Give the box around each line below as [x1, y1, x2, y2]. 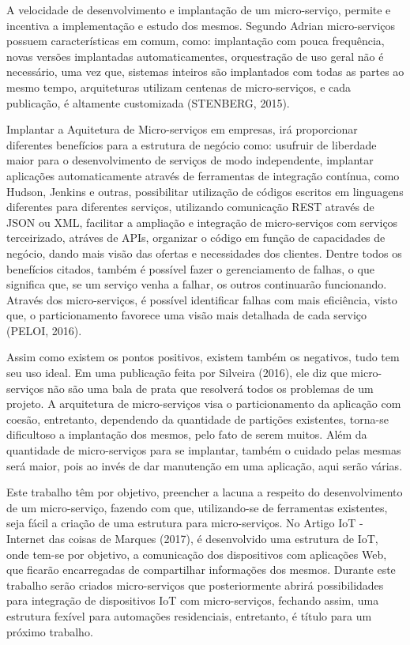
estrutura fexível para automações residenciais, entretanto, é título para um [6, 607, 372, 624]
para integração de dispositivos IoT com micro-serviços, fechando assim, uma [6, 592, 379, 609]
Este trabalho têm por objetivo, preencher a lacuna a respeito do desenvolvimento [6, 484, 403, 500]
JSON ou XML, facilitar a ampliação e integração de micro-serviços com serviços [6, 213, 398, 230]
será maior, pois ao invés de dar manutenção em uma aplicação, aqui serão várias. [6, 457, 403, 473]
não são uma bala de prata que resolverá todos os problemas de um [47, 379, 374, 396]
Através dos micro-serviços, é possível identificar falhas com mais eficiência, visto [6, 291, 397, 307]
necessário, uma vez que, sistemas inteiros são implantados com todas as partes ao [6, 63, 404, 80]
